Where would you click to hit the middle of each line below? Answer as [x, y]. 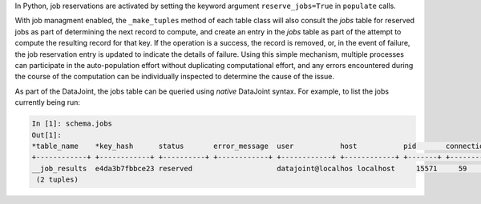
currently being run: [47, 102]
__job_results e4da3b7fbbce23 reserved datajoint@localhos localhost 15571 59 [249, 168]
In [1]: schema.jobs [72, 124]
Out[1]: [46, 135]
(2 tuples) [58, 180]
